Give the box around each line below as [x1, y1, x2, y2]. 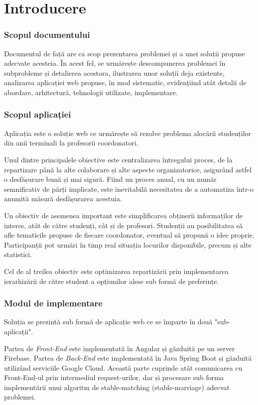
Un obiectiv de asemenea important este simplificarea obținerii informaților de [4, 210, 243, 220]
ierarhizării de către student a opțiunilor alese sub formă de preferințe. [4, 275, 219, 286]
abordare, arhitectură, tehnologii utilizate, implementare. [4, 87, 178, 97]
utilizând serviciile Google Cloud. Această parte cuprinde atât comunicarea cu [4, 362, 243, 373]
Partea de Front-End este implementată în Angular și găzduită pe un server [4, 343, 235, 353]
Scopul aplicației [4, 108, 71, 121]
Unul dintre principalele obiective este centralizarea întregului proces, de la [4, 154, 233, 164]
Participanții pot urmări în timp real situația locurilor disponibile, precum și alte [4, 239, 252, 250]
